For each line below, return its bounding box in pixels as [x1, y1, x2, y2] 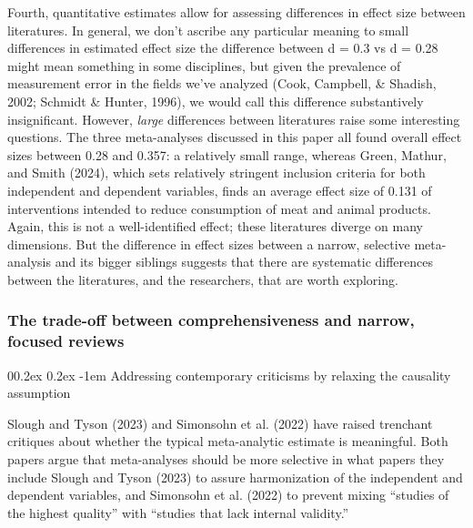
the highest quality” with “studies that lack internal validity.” [7, 503, 349, 522]
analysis [7, 252, 51, 271]
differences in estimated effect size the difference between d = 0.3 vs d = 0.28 [7, 38, 438, 57]
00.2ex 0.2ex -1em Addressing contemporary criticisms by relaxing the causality [7, 365, 451, 384]
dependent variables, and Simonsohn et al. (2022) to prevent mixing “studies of [7, 485, 449, 504]
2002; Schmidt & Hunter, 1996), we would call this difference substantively [7, 91, 424, 110]
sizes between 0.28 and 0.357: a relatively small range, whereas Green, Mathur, [7, 145, 447, 164]
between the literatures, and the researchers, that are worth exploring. [7, 269, 398, 289]
